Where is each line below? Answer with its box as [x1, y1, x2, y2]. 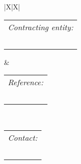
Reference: [8, 76, 43, 88]
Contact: [8, 131, 38, 143]
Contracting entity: [8, 21, 74, 33]
